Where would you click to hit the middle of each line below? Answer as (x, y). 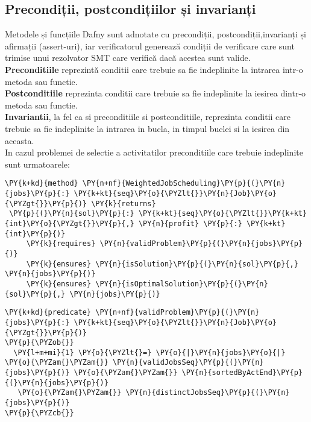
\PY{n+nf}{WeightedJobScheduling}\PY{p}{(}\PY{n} (184, 184)
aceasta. (20, 140)
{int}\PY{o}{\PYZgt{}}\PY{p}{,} (70, 223)
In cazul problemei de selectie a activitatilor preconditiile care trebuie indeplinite (154, 152)
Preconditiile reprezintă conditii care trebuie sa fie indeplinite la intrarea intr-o (154, 69)
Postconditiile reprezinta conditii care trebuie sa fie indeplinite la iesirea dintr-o (155, 93)
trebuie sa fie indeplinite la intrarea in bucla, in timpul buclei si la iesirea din (147, 128)
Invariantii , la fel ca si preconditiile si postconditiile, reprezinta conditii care (148, 117)
